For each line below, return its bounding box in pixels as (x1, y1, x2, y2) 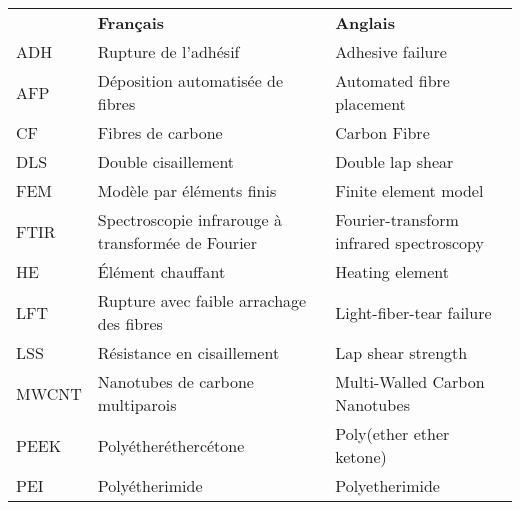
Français (97, 11, 165, 34)
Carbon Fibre (335, 121, 430, 144)
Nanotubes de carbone (97, 370, 254, 393)
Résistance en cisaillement (97, 341, 280, 364)
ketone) (335, 445, 387, 468)
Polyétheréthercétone (97, 433, 245, 457)
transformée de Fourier (97, 231, 257, 254)
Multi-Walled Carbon (335, 370, 485, 393)
